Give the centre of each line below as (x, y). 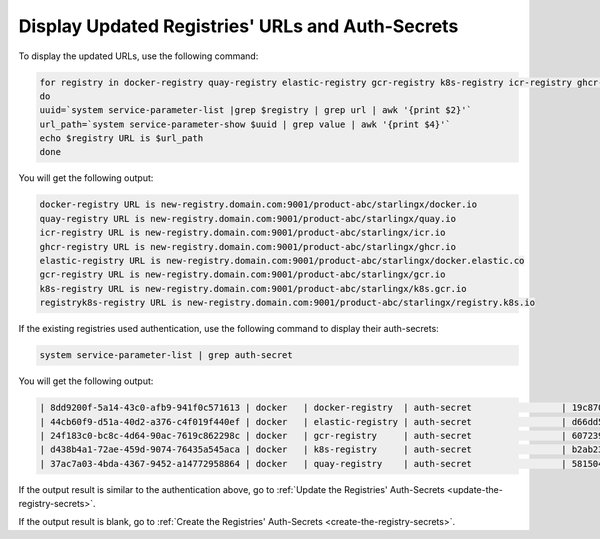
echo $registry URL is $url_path (121, 138)
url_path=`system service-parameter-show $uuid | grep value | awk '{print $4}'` (245, 124)
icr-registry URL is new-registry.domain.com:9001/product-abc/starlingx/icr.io (242, 233)
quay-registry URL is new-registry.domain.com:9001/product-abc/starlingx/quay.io (248, 218)
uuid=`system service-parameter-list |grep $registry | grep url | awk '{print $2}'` (255, 110)
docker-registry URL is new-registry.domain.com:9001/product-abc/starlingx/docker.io (258, 204)
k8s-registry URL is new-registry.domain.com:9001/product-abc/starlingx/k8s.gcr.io (253, 288)
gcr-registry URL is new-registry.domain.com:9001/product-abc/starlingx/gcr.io (242, 274)
